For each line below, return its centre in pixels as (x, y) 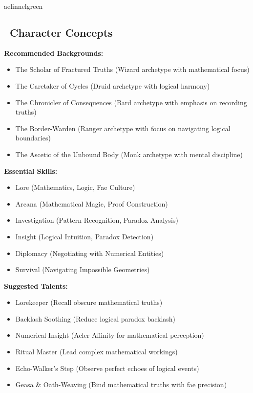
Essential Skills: (31, 171)
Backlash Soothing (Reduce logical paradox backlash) (95, 318)
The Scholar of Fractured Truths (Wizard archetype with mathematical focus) (132, 69)
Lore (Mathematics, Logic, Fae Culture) (75, 187)
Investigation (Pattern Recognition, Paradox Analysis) (97, 220)
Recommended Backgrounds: (54, 53)
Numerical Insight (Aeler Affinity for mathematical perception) (110, 335)
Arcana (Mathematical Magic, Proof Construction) (92, 203)
